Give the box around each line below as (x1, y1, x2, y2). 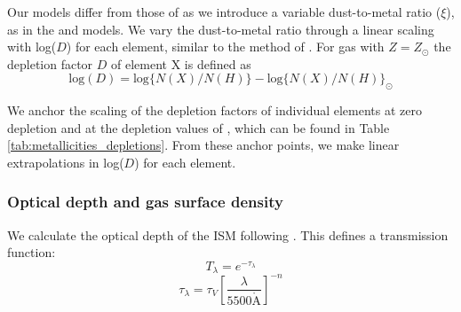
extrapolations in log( (7, 152, 124, 171)
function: (7, 243, 56, 261)
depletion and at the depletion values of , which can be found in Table (7, 118, 390, 136)
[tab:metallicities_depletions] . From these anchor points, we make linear (7, 136, 400, 154)
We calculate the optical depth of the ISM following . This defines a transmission (7, 225, 449, 244)
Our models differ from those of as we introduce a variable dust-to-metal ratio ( (7, 3, 441, 20)
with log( (7, 37, 57, 56)
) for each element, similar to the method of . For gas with (66, 37, 385, 56)
